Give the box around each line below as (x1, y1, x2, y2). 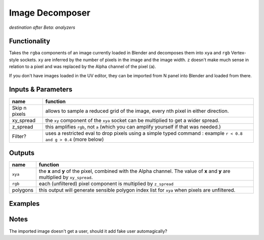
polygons (12, 187, 34, 194)
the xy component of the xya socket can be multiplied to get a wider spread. (45, 117, 220, 124)
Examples (9, 199, 40, 208)
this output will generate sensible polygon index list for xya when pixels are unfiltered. (39, 187, 236, 194)
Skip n (12, 104, 27, 111)
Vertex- (231, 50, 246, 56)
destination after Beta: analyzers (9, 24, 75, 30)
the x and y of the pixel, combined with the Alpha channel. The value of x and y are (39, 168, 231, 175)
